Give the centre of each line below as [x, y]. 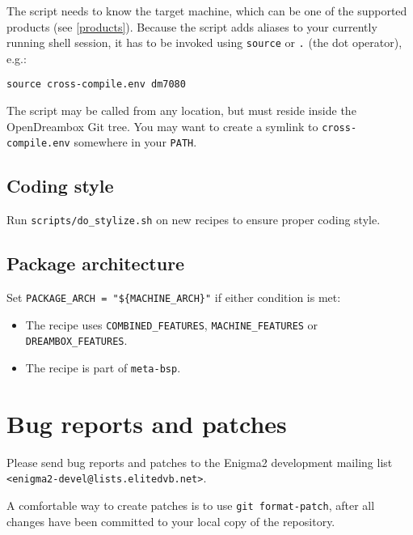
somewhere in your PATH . [135, 142]
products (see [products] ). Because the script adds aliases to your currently [192, 26]
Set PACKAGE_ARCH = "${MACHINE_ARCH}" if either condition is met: [174, 297]
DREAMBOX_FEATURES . [76, 340]
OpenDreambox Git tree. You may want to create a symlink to [162, 126]
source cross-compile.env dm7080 [96, 85]
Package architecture [96, 263]
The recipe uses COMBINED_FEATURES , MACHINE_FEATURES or [172, 324]
